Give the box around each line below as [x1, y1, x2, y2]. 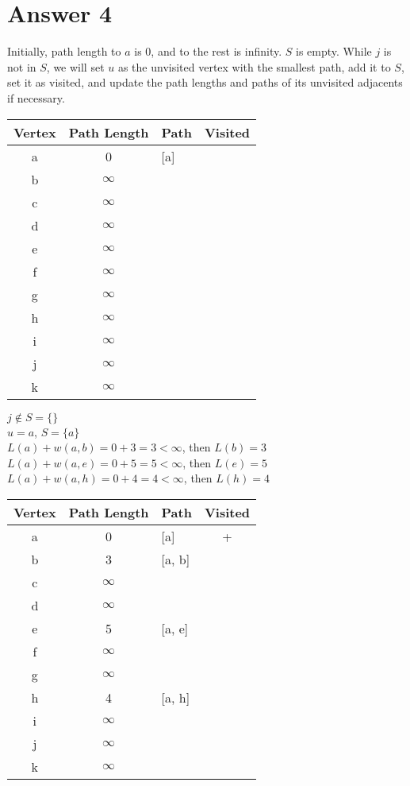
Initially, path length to [7, 43, 121, 60]
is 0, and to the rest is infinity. [134, 43, 282, 60]
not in [7, 58, 36, 75]
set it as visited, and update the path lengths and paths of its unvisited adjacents [7, 74, 403, 91]
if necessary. [7, 89, 65, 106]
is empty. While [295, 43, 372, 60]
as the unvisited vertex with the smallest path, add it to [117, 58, 391, 75]
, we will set [46, 58, 105, 75]
